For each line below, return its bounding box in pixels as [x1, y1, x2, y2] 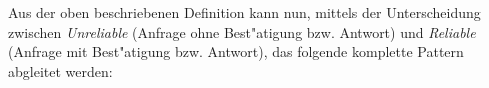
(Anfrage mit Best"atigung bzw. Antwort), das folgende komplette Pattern [8, 41, 464, 62]
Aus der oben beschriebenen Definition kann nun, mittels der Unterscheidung [8, 2, 481, 22]
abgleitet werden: [8, 60, 113, 81]
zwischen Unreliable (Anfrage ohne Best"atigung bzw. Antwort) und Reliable [8, 21, 476, 42]
